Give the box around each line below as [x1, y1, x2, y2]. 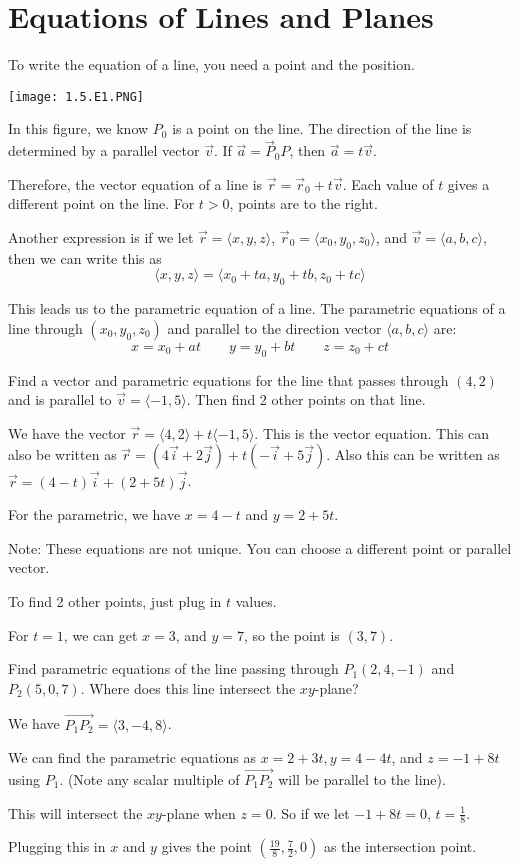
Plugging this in [8, 836, 106, 857]
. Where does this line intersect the [80, 677, 296, 698]
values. [235, 590, 277, 611]
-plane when [161, 802, 236, 823]
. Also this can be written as [326, 444, 500, 465]
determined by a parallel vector [8, 140, 200, 161]
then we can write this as [8, 247, 162, 268]
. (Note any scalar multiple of [59, 768, 240, 789]
